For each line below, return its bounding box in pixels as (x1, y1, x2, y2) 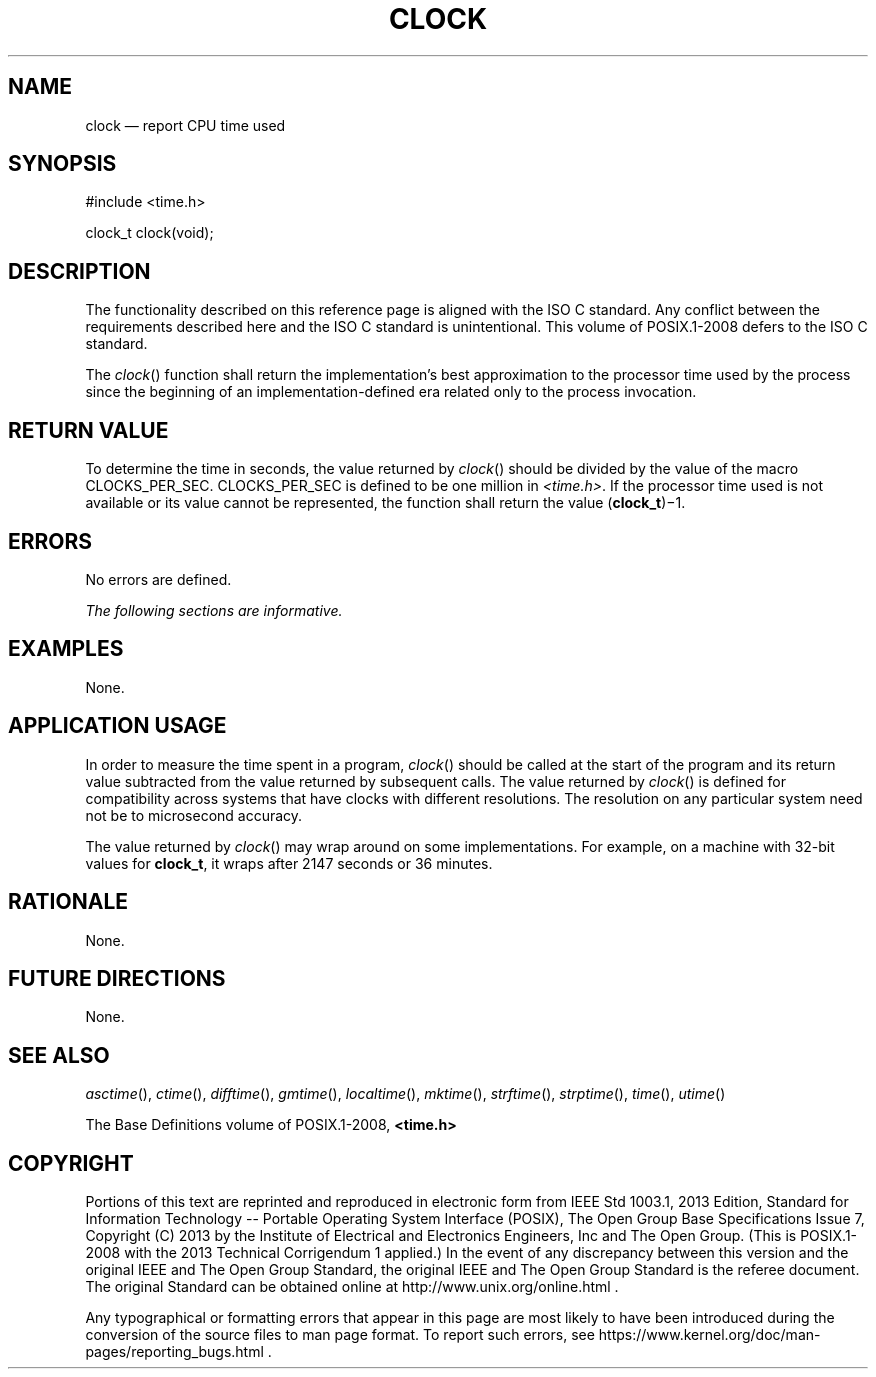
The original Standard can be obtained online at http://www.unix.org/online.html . (85, 1278, 619, 1296)
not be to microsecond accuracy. (85, 806, 303, 824)
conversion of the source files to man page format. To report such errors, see (85, 1326, 595, 1344)
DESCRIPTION (8, 258, 151, 284)
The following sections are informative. (85, 601, 343, 619)
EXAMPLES (8, 636, 124, 662)
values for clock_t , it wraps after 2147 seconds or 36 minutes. (85, 854, 493, 872)
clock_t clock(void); (85, 224, 214, 242)
